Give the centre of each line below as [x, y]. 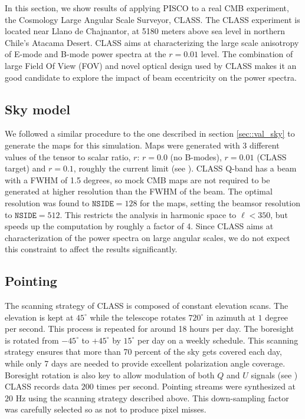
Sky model [38, 109]
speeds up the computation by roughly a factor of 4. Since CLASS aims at [139, 226]
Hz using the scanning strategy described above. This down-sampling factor [152, 397]
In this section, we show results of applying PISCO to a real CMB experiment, [147, 8]
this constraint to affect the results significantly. [91, 249]
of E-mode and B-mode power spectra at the [86, 54]
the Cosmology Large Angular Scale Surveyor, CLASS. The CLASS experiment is [152, 19]
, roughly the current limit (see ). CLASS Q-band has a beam [185, 168]
